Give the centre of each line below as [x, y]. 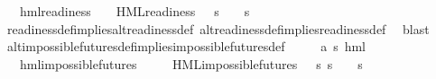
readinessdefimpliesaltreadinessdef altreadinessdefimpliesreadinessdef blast [218, 28]
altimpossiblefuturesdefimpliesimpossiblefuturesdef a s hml [186, 46]
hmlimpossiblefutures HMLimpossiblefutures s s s [191, 63]
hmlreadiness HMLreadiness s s [135, 11]
